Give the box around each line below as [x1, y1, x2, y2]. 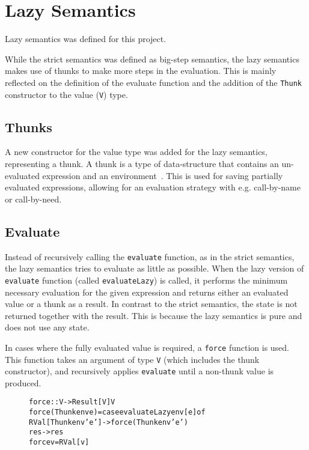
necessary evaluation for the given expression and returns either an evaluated [5, 285, 289, 298]
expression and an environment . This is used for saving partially [42, 169, 283, 181]
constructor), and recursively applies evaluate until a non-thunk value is [5, 365, 274, 377]
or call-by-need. [5, 192, 62, 205]
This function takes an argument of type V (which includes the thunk [5, 353, 260, 365]
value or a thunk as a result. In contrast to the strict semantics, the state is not [5, 297, 298, 310]
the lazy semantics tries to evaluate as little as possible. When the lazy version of [5, 262, 304, 275]
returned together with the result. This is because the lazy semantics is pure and [5, 309, 302, 321]
